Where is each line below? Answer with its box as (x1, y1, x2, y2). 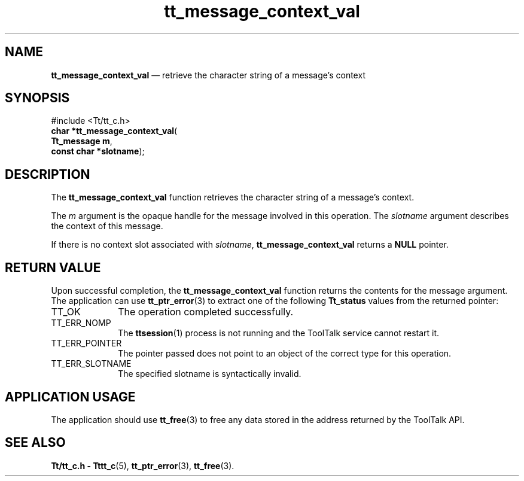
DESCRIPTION (5, 166, 90, 182)
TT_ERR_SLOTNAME (51, 358, 132, 369)
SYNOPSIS (5, 90, 70, 106)
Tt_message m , (51, 136, 112, 147)
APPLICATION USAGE (5, 389, 136, 404)
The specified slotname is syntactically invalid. (118, 369, 301, 379)
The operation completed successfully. (118, 306, 294, 318)
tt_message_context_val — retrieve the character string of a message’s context (51, 69, 365, 80)
